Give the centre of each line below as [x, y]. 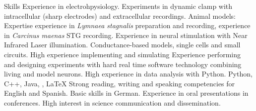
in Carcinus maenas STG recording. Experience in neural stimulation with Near [126, 35]
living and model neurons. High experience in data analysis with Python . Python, [128, 74]
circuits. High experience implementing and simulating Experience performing [122, 54]
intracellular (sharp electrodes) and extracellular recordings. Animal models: [120, 16]
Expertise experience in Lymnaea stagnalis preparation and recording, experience [127, 25]
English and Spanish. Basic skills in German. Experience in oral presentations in [126, 93]
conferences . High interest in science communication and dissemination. [112, 102]
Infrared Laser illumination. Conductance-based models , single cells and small [122, 45]
